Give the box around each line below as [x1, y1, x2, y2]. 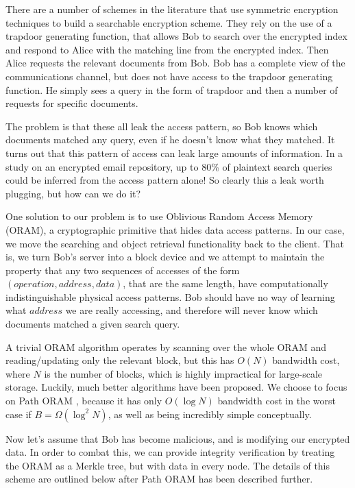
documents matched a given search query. [5, 317, 180, 331]
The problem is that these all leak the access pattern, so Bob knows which [5, 119, 318, 133]
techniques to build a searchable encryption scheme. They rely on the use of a [5, 15, 332, 29]
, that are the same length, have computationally [123, 276, 328, 291]
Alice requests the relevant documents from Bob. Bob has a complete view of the [5, 56, 345, 70]
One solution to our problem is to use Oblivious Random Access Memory [5, 209, 313, 223]
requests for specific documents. [5, 96, 138, 110]
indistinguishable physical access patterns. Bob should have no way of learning [5, 289, 335, 304]
